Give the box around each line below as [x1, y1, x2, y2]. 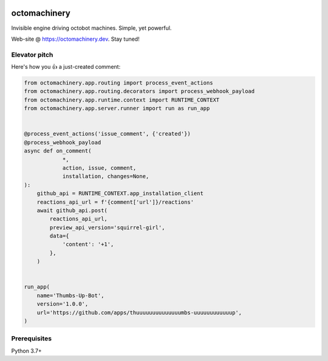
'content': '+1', [62, 241, 114, 248]
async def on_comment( [24, 148, 92, 154]
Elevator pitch [11, 50, 53, 59]
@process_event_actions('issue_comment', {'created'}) [24, 131, 191, 137]
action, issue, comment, [62, 164, 137, 171]
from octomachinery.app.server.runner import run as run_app [24, 105, 210, 112]
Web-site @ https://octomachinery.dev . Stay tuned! [11, 35, 140, 43]
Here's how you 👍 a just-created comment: [11, 63, 121, 70]
